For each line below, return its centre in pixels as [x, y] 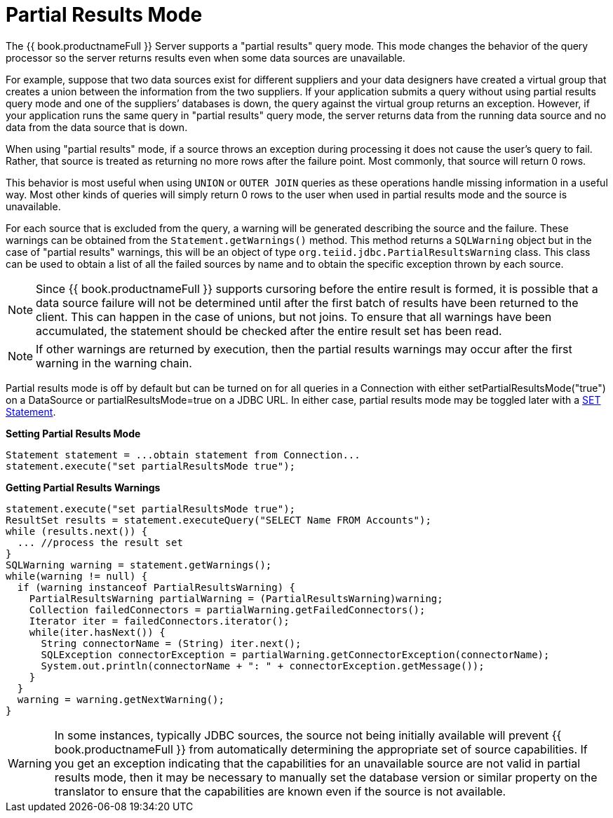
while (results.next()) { [77, 531]
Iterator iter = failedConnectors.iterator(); [159, 621]
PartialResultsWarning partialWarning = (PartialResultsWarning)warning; [236, 598]
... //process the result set [100, 542]
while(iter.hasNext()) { [97, 632]
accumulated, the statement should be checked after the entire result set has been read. [269, 330]
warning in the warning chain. [114, 363]
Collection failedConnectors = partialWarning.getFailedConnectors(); [227, 609]
